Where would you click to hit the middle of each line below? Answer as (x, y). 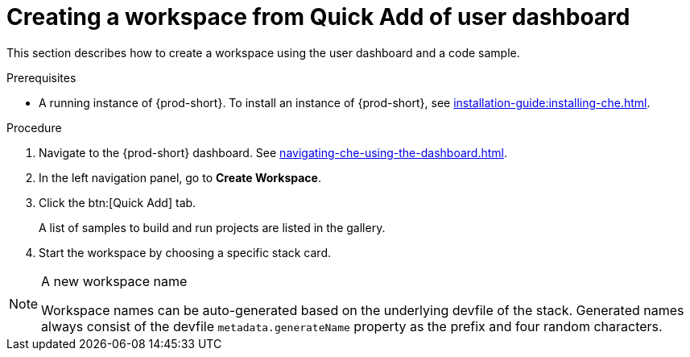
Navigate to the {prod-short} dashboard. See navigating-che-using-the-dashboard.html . (273, 152)
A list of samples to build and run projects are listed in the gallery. (212, 227)
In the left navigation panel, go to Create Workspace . (180, 177)
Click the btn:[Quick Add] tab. (118, 202)
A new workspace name (114, 281)
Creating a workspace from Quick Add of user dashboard (318, 17)
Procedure (34, 127)
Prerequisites (41, 77)
